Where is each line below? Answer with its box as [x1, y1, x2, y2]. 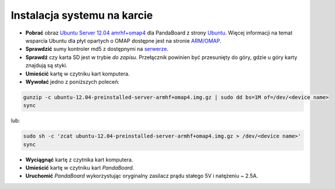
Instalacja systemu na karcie [11, 9, 153, 22]
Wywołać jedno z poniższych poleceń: [25, 78, 120, 85]
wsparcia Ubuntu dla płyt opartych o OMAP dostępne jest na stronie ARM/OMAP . [25, 37, 222, 44]
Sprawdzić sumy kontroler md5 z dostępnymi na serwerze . [25, 46, 169, 53]
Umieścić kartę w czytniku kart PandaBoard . [25, 164, 135, 171]
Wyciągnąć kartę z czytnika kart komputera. [25, 156, 134, 163]
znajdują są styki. [25, 62, 67, 69]
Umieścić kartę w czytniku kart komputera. [25, 70, 130, 77]
